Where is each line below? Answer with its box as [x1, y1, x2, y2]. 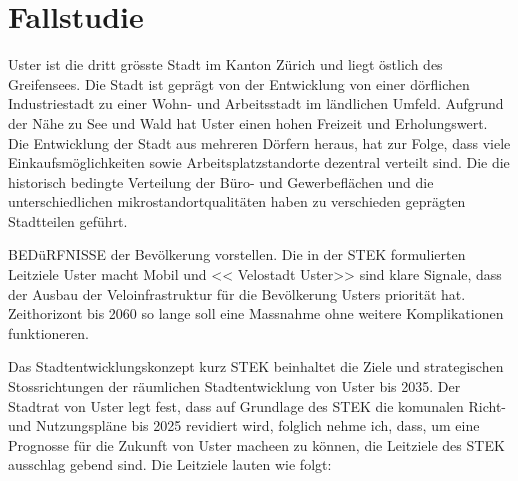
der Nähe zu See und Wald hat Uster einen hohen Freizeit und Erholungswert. [8, 112, 488, 133]
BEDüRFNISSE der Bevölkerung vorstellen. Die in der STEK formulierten [8, 244, 466, 265]
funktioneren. [8, 322, 89, 343]
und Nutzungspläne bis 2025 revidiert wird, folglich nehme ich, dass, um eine [8, 415, 480, 436]
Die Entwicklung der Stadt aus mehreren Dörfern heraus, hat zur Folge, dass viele [8, 132, 511, 153]
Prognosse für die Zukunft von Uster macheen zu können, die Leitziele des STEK [8, 434, 505, 455]
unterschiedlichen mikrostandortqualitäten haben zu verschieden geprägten [8, 191, 466, 212]
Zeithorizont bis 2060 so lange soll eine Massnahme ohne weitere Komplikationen [8, 303, 504, 324]
